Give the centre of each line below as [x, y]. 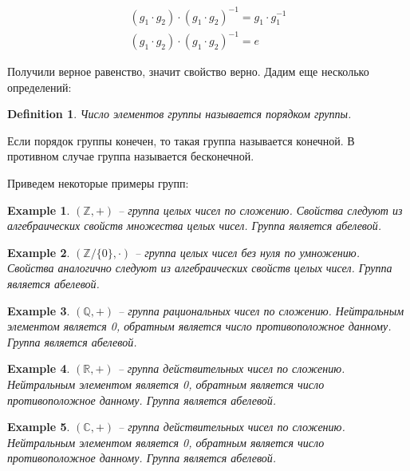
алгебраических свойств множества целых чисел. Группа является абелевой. [195, 226]
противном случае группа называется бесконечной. [131, 156]
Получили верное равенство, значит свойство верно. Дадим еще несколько [188, 71]
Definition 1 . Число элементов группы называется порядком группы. [179, 114]
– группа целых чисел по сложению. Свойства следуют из [260, 210]
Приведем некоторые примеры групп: [98, 183]
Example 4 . [39, 368]
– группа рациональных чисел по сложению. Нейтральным [261, 310]
